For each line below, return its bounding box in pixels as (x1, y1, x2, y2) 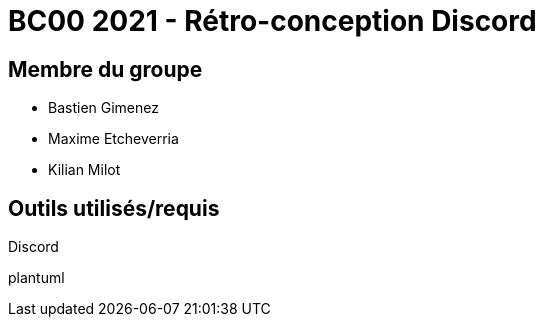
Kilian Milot (48, 161, 121, 179)
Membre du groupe (8, 56, 203, 82)
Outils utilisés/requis (8, 195, 220, 221)
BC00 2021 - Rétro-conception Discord (8, 4, 537, 38)
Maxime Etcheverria (48, 130, 179, 148)
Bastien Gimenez (48, 99, 159, 117)
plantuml (8, 269, 65, 287)
